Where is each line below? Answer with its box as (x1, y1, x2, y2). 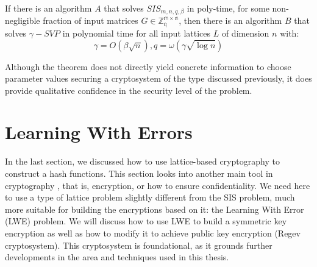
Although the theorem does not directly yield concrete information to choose (5, 60, 291, 73)
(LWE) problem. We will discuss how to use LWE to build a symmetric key (5, 215, 287, 227)
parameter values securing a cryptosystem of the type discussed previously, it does (5, 72, 312, 85)
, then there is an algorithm (179, 14, 282, 27)
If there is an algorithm (5, 2, 92, 14)
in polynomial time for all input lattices (62, 26, 211, 39)
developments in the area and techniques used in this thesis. (5, 251, 229, 263)
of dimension (221, 26, 269, 39)
